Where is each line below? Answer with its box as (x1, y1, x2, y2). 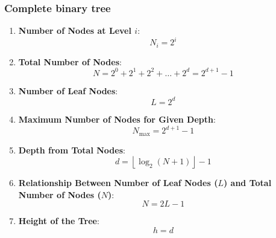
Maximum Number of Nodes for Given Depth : (18, 112, 216, 125)
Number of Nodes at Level (18, 24, 131, 37)
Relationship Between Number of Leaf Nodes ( (18, 176, 218, 189)
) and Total (223, 176, 272, 189)
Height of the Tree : (18, 214, 99, 227)
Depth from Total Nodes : (18, 143, 125, 156)
